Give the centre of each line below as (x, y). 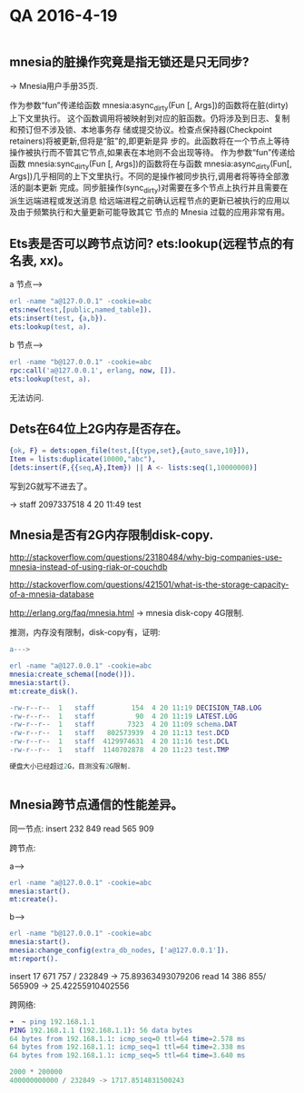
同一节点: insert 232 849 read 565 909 (82, 829)
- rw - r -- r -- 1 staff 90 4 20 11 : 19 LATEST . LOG (123, 716)
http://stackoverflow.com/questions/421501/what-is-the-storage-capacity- (149, 585)
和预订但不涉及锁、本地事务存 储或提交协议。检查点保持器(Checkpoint (141, 129)
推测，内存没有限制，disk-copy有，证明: (85, 632)
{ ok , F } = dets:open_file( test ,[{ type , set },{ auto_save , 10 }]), (129, 451)
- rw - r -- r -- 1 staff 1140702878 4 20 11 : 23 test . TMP (119, 750)
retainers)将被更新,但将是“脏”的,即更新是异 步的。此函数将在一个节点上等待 (150, 141)
